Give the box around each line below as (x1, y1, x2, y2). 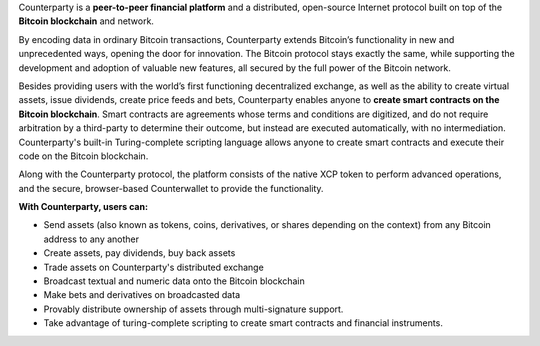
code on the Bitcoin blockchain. (18, 150, 149, 162)
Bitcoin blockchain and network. (18, 15, 155, 27)
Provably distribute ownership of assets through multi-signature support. (43, 303, 344, 315)
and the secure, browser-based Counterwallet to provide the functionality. (18, 182, 324, 194)
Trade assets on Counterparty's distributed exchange (43, 261, 264, 273)
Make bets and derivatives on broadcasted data (43, 289, 240, 301)
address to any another (43, 233, 140, 245)
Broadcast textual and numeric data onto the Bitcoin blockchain (43, 275, 305, 287)
